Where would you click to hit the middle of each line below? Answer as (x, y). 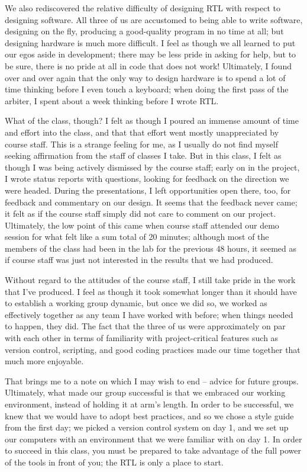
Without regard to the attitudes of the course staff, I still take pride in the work (150, 280)
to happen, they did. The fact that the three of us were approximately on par (145, 326)
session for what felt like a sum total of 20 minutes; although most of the (137, 237)
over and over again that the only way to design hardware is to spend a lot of (145, 77)
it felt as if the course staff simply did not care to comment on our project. (140, 213)
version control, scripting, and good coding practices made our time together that (153, 349)
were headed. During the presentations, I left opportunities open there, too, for (148, 190)
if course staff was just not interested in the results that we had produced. (139, 260)
